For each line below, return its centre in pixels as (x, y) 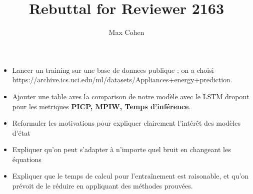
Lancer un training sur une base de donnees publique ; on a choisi (113, 70)
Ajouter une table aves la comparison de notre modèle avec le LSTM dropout (131, 96)
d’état (21, 132)
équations (27, 159)
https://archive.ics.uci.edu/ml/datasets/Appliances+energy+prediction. (122, 80)
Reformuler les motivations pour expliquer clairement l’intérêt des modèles (126, 123)
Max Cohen (126, 32)
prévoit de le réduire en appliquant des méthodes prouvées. (102, 186)
